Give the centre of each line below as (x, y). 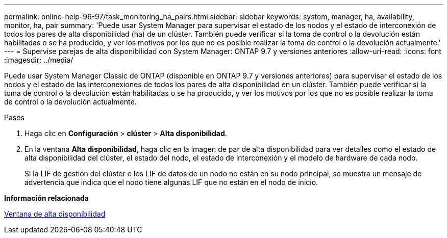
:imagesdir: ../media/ (39, 60)
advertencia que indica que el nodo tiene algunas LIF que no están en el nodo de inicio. (171, 182)
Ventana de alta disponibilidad (55, 214)
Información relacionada (46, 198)
